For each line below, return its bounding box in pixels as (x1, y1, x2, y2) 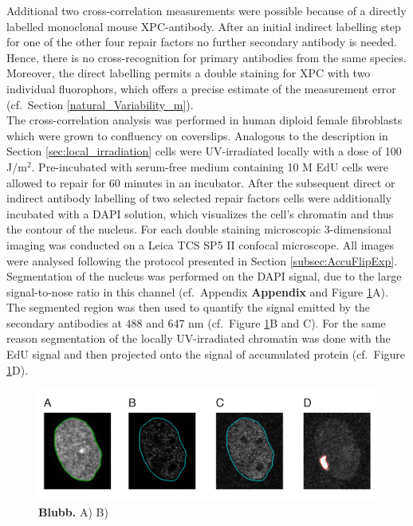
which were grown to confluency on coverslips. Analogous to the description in (6, 127, 388, 143)
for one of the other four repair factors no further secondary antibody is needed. (6, 33, 397, 50)
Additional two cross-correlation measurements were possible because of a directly (6, 2, 407, 18)
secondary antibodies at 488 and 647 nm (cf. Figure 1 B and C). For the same (6, 314, 386, 331)
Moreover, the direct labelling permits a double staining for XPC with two (6, 65, 371, 81)
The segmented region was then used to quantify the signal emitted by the (6, 299, 371, 316)
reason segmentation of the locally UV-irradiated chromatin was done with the (6, 330, 391, 347)
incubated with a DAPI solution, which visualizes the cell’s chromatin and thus (6, 205, 394, 222)
